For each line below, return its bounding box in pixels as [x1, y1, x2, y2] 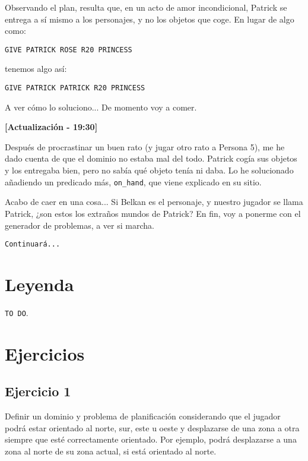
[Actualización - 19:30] [5, 121, 98, 133]
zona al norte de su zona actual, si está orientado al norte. [5, 444, 217, 457]
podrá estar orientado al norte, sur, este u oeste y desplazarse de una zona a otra [5, 421, 300, 434]
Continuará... [5, 240, 61, 249]
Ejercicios [5, 341, 85, 365]
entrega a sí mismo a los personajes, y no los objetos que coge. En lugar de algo [5, 12, 294, 25]
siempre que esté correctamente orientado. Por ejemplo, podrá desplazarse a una [5, 433, 297, 446]
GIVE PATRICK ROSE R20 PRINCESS [5, 45, 132, 54]
